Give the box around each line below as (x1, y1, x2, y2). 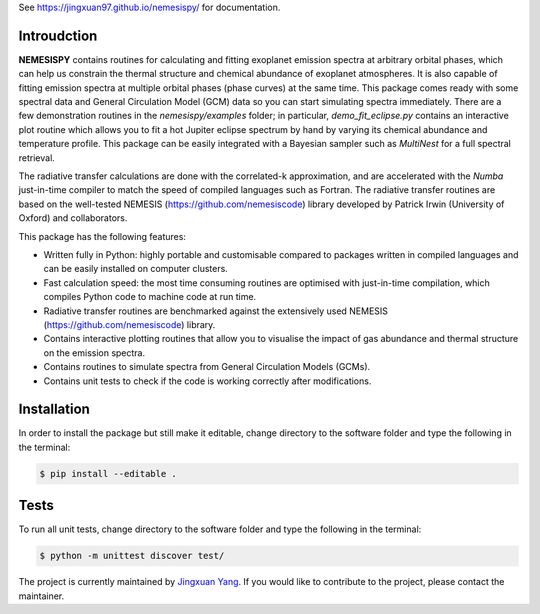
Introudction (18, 27, 98, 44)
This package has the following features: (18, 230, 187, 242)
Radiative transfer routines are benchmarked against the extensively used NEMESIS (43, 305, 389, 317)
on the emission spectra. (43, 346, 146, 359)
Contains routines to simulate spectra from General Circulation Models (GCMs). (43, 361, 371, 373)
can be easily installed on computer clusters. (43, 263, 229, 275)
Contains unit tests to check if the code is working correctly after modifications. (43, 375, 372, 387)
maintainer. (18, 590, 65, 602)
